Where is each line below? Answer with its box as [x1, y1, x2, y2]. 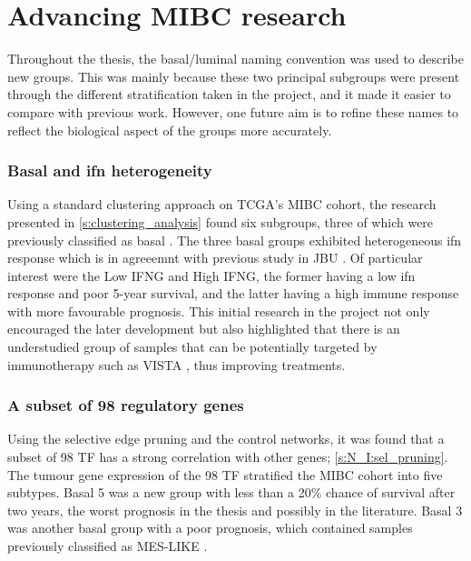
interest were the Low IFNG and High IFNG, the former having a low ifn [7, 265, 416, 285]
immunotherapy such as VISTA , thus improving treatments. [7, 355, 346, 374]
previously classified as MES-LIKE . [7, 536, 208, 556]
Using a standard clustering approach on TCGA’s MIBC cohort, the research [7, 195, 437, 214]
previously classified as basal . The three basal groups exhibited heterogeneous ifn [7, 230, 462, 249]
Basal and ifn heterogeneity [7, 159, 212, 182]
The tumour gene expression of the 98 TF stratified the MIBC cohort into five [7, 465, 443, 484]
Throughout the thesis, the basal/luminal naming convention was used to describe [7, 49, 464, 68]
